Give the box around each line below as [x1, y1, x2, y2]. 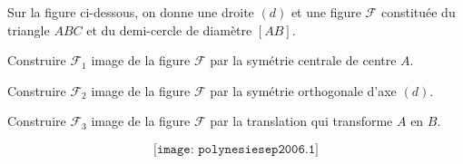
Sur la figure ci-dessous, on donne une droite [7, 3, 254, 21]
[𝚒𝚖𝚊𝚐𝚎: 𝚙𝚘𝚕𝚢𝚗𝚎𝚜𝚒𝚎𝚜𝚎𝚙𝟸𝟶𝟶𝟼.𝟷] [153, 142, 319, 156]
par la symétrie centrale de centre [210, 51, 397, 70]
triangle [7, 20, 50, 39]
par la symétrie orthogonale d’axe [210, 81, 397, 100]
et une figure [291, 3, 361, 21]
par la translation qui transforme [210, 111, 393, 130]
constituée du [380, 3, 456, 21]
